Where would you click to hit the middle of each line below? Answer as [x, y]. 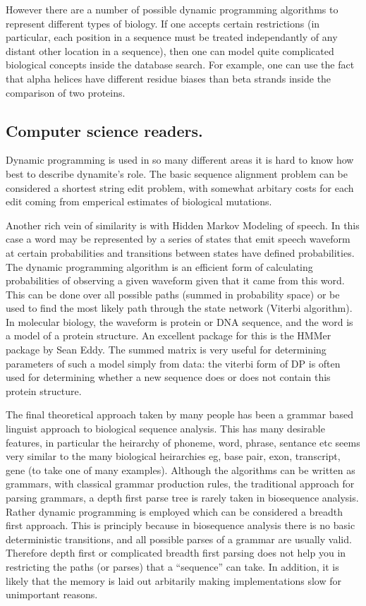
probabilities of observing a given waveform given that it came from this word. [175, 280]
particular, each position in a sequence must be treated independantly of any [172, 37]
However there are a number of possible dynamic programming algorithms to [172, 9]
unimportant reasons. [52, 594]
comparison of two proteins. [66, 92]
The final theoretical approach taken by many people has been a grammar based [180, 414]
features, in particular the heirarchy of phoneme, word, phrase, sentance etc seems [183, 442]
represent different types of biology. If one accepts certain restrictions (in [163, 23]
